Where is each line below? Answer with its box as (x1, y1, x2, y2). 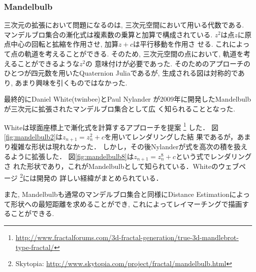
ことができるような (17, 58, 80, 68)
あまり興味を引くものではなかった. (15, 77, 128, 87)
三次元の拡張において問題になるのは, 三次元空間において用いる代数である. (4, 20, 244, 30)
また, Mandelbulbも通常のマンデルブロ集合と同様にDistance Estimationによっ (4, 189, 250, 199)
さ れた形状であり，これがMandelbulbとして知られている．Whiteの (4, 161, 219, 171)
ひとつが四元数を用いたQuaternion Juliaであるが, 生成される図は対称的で (4, 68, 238, 78)
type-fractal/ (15, 242, 54, 252)
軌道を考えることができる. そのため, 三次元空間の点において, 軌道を (24, 49, 244, 58)
